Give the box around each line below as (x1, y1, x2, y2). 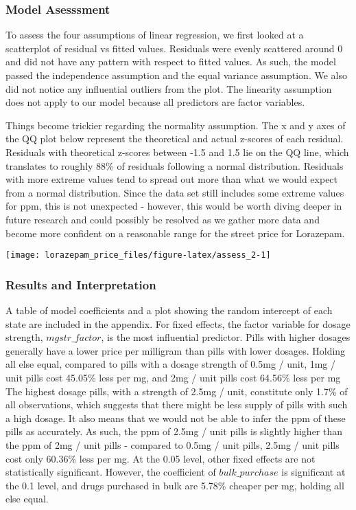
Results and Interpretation (5, 276, 156, 293)
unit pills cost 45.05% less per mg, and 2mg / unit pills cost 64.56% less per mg (5, 370, 341, 384)
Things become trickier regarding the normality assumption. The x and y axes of (5, 118, 346, 132)
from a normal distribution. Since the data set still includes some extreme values (5, 185, 344, 199)
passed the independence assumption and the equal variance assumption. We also (5, 68, 347, 82)
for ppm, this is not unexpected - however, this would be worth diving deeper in (5, 199, 342, 213)
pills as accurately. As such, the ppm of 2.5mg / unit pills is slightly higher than (5, 424, 343, 439)
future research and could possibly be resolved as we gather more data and (5, 212, 320, 226)
